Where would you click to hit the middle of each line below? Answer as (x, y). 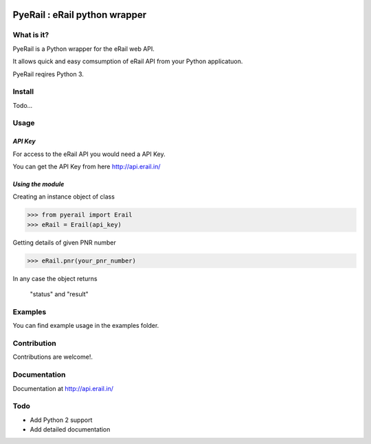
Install (23, 91)
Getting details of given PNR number (65, 242)
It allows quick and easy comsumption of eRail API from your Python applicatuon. (128, 61)
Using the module (38, 184)
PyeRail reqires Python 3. (48, 74)
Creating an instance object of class (64, 197)
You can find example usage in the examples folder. (86, 326)
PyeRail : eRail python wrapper (80, 15)
